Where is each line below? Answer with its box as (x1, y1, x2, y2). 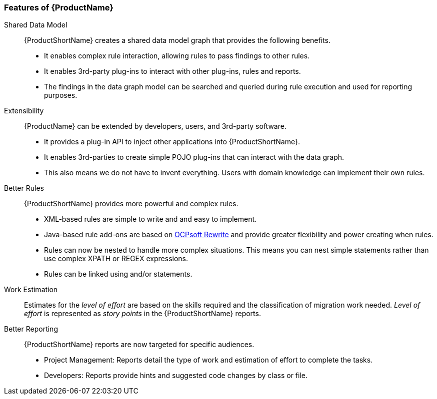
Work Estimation (4, 285, 58, 294)
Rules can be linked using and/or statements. (44, 270, 192, 279)
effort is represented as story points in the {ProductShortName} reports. (24, 309, 261, 318)
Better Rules (4, 184, 44, 193)
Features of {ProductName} (4, 2, 113, 12)
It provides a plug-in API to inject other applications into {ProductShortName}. (44, 137, 300, 146)
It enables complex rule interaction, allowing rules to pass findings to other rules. (44, 51, 310, 60)
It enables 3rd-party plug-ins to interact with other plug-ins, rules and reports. (44, 67, 301, 76)
